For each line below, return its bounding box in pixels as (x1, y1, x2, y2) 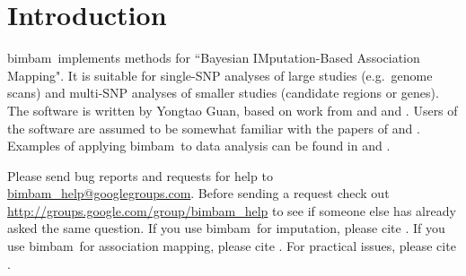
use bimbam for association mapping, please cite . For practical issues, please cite (7, 237, 456, 255)
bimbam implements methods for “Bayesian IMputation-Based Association (7, 48, 420, 67)
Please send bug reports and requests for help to (7, 166, 273, 185)
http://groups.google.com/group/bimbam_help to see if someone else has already (7, 201, 456, 220)
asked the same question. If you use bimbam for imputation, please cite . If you (7, 219, 445, 237)
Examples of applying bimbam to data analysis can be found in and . (7, 136, 391, 155)
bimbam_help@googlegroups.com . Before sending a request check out (7, 184, 390, 203)
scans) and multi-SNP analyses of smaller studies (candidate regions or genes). (7, 83, 439, 102)
